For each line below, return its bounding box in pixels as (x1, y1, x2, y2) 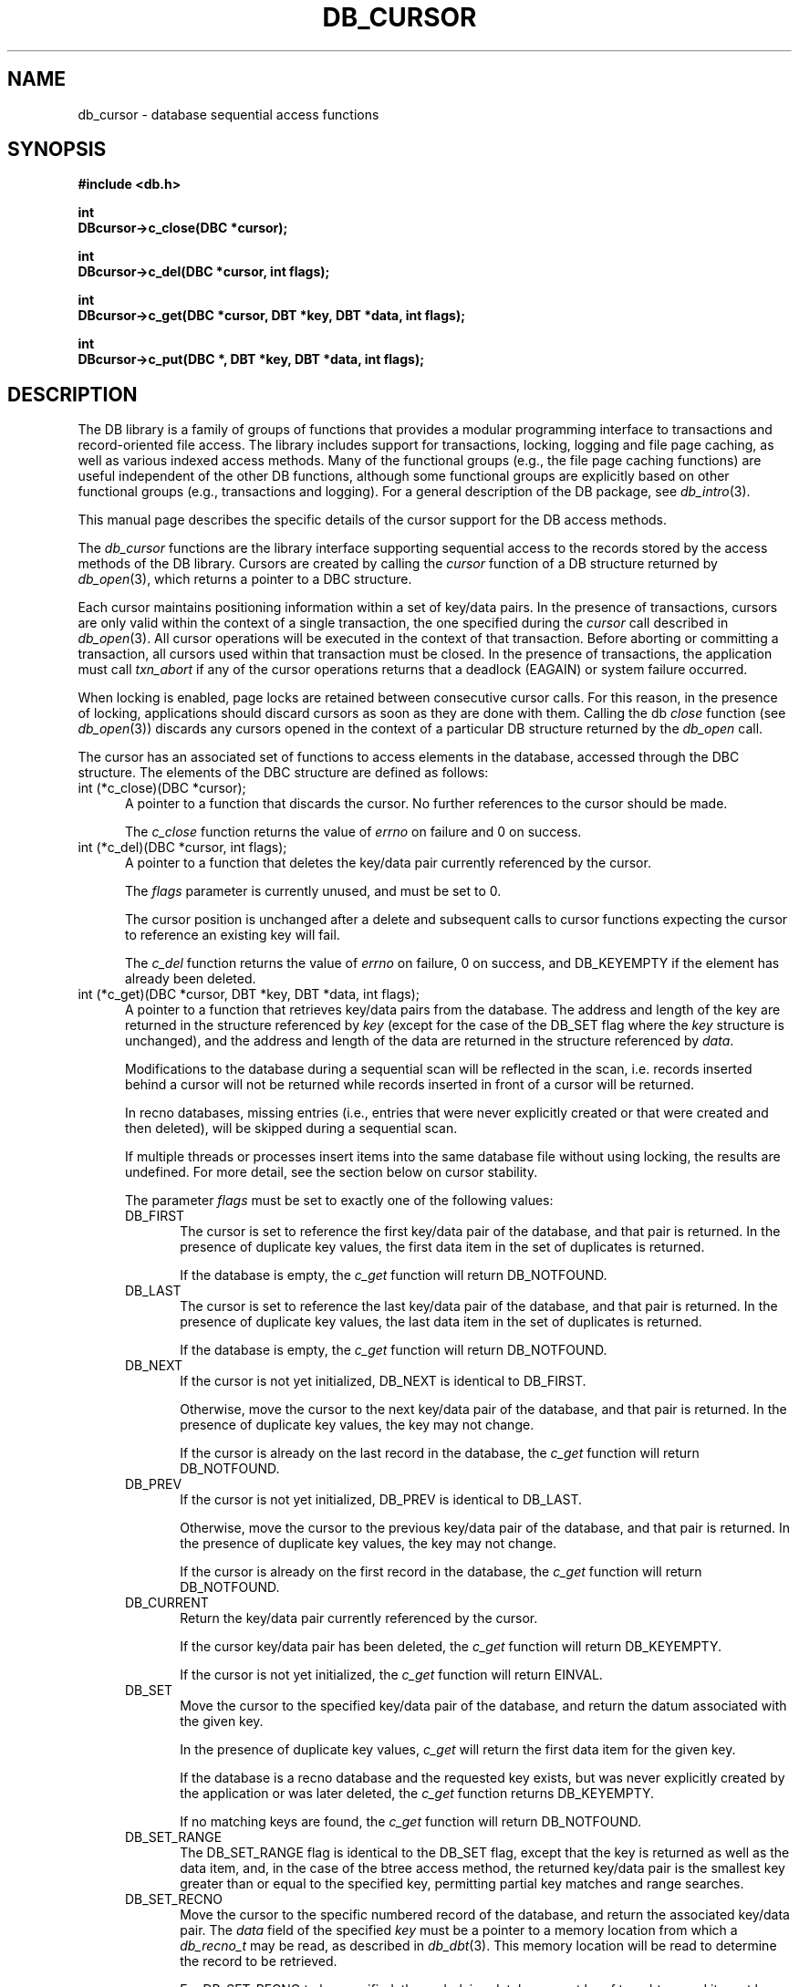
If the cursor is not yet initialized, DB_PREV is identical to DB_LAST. (180, 1492, 583, 1508)
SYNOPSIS (7, 138, 107, 161)
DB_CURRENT (125, 1595, 209, 1611)
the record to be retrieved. (180, 1953, 337, 1970)
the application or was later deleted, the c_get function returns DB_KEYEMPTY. (180, 1785, 655, 1802)
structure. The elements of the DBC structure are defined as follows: (78, 765, 489, 781)
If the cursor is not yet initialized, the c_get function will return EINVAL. (180, 1667, 603, 1683)
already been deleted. (125, 971, 256, 987)
